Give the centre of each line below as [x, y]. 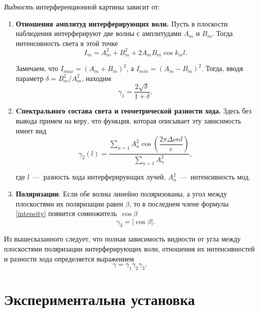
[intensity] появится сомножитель [66, 213]
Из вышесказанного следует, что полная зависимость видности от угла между [123, 239]
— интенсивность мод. [215, 177]
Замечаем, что [37, 68]
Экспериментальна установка [100, 299]
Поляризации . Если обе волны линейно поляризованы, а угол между [121, 193]
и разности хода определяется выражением [69, 258]
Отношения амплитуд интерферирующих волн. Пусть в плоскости [122, 23]
